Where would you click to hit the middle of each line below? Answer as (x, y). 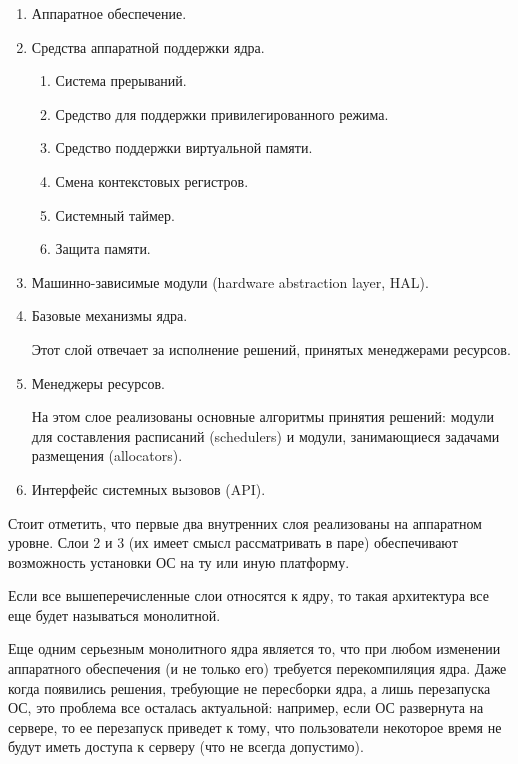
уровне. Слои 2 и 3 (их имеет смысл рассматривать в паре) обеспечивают (233, 542)
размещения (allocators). (107, 455)
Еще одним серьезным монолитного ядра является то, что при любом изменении (254, 648)
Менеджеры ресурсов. (98, 382)
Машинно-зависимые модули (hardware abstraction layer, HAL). (230, 281)
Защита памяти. (103, 248)
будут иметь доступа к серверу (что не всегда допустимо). (186, 746)
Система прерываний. (121, 80)
